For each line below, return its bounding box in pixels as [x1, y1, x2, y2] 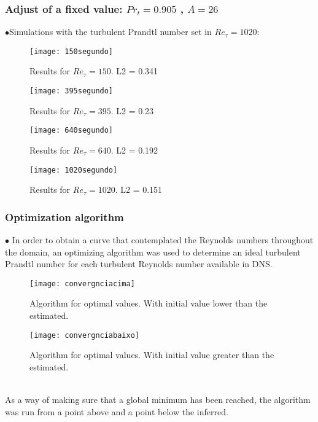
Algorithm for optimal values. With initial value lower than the [29, 297, 268, 310]
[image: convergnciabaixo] [29, 330, 139, 340]
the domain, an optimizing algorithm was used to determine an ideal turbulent [5, 245, 301, 258]
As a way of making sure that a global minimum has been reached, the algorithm [5, 393, 311, 406]
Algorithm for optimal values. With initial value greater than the [29, 348, 274, 361]
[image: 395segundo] [29, 87, 114, 96]
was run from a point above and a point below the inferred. [5, 405, 228, 418]
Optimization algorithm [5, 209, 124, 224]
